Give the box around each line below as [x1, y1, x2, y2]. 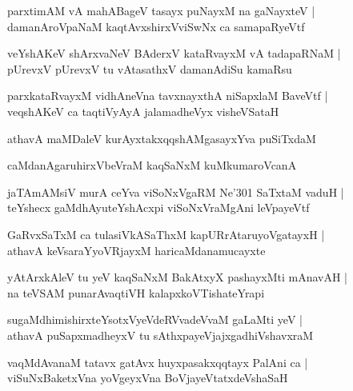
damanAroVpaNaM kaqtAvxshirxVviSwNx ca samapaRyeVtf [7, 18, 305, 34]
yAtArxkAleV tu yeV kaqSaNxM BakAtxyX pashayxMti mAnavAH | [7, 269, 348, 285]
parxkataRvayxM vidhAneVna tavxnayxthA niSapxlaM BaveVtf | [7, 87, 328, 104]
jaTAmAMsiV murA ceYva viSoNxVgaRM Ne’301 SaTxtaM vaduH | [7, 183, 344, 200]
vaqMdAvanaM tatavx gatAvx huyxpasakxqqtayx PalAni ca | [7, 353, 308, 370]
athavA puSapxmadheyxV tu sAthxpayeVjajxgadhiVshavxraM [7, 326, 314, 343]
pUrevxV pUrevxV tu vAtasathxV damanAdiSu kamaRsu [7, 60, 292, 77]
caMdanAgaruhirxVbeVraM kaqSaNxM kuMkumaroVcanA [7, 157, 297, 174]
